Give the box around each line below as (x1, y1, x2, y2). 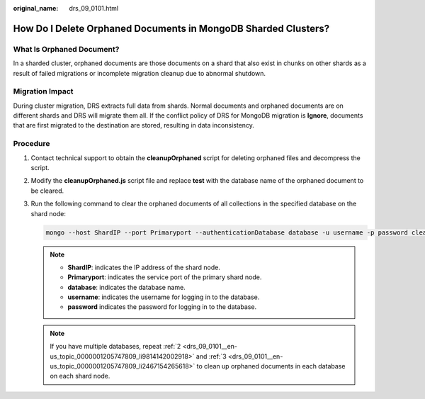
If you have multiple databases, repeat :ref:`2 (50, 342, 181, 351)
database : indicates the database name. (67, 283, 186, 291)
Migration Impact (13, 86, 74, 96)
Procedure (13, 139, 50, 149)
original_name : (13, 4, 59, 12)
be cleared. (30, 186, 64, 195)
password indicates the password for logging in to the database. (67, 303, 257, 311)
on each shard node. (50, 372, 110, 381)
